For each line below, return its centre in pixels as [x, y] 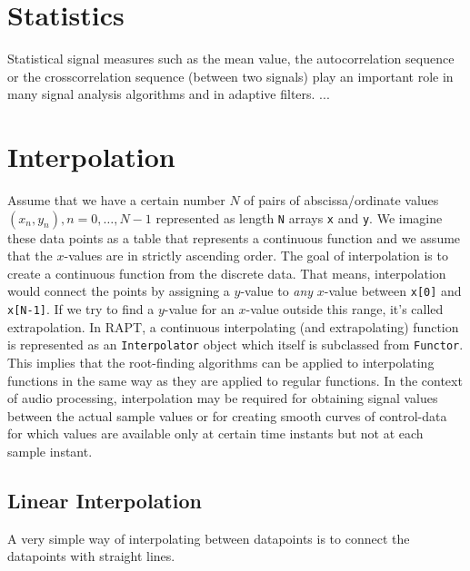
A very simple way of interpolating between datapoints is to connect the [209, 538]
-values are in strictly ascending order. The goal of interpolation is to [256, 256]
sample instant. [50, 451]
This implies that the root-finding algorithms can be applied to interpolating [221, 362]
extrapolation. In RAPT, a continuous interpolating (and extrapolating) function [233, 326]
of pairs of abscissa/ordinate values [341, 200]
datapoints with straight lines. [91, 556]
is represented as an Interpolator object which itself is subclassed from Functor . [235, 345]
